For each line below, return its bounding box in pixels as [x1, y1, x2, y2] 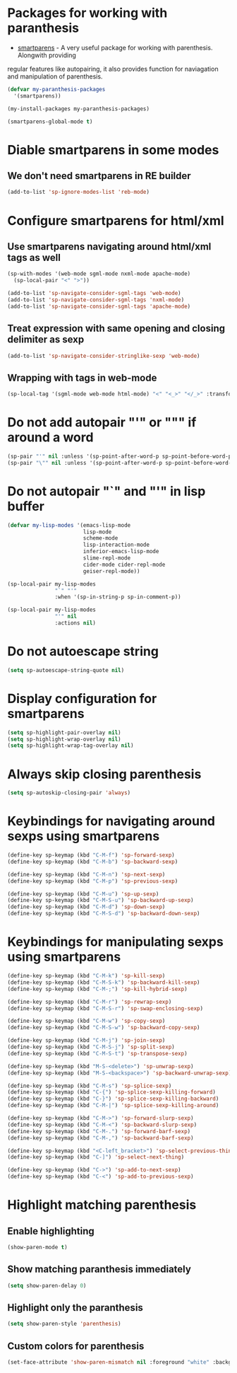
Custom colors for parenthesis [7, 1340, 145, 1352]
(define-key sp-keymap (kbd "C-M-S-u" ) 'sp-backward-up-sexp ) [7, 897, 194, 904]
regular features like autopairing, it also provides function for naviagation [7, 64, 219, 73]
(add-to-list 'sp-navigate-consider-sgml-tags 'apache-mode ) [7, 303, 191, 310]
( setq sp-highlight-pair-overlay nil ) [7, 729, 121, 736]
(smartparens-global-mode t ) [7, 118, 93, 125]
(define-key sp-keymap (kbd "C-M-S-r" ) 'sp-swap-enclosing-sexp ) [7, 1004, 203, 1012]
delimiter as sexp [7, 334, 85, 346]
